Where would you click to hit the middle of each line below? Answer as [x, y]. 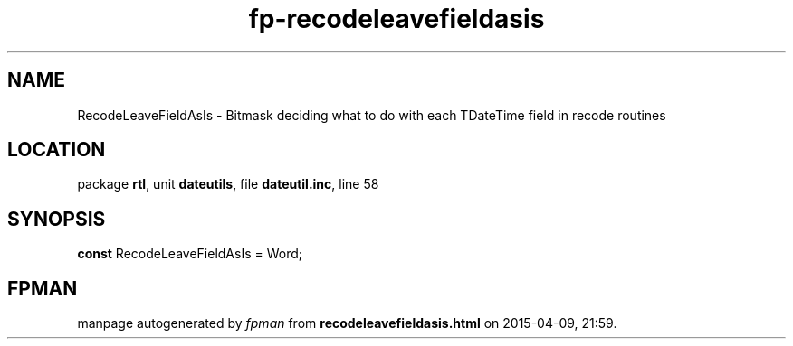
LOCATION [57, 150]
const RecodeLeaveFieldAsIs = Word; [190, 254]
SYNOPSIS [57, 219]
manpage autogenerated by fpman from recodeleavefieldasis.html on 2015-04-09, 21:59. [347, 323]
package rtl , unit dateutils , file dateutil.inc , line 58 [228, 184]
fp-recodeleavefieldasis [396, 19]
